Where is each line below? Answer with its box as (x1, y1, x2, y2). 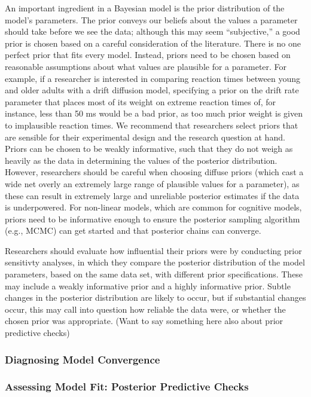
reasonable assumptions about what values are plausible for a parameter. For (5, 60, 287, 72)
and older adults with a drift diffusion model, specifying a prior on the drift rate (5, 84, 299, 96)
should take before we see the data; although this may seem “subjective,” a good (5, 25, 300, 38)
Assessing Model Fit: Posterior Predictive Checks (5, 379, 249, 394)
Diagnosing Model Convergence (5, 352, 160, 367)
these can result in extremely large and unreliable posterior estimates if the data (5, 189, 300, 201)
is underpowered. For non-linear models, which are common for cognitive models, (5, 201, 302, 213)
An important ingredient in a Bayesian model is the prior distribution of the (5, 2, 285, 14)
